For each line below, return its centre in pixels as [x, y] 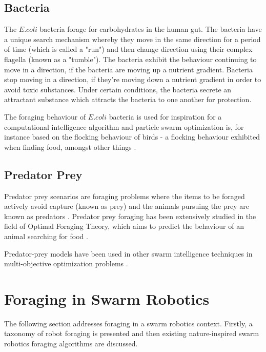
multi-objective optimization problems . [66, 263]
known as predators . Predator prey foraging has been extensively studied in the [130, 216]
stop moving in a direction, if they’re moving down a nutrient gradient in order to [133, 79]
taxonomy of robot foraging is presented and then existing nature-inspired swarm [132, 333]
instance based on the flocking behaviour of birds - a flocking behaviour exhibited [132, 137]
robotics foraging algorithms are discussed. [71, 343]
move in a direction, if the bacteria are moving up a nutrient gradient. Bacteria [128, 69]
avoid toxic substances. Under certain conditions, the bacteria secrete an [118, 89]
